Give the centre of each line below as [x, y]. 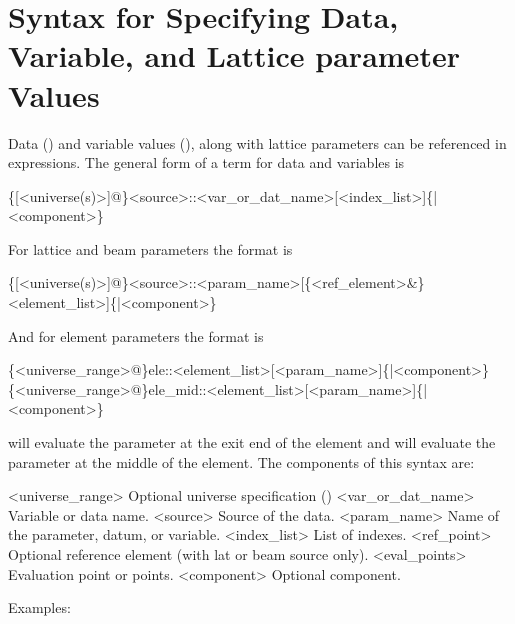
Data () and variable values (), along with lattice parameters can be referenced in [257, 142]
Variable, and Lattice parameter [234, 55]
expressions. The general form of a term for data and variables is [206, 162]
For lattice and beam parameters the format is [150, 248]
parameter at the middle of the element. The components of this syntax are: [241, 461]
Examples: [39, 607]
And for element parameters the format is [136, 335]
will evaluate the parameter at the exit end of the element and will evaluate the [252, 442]
